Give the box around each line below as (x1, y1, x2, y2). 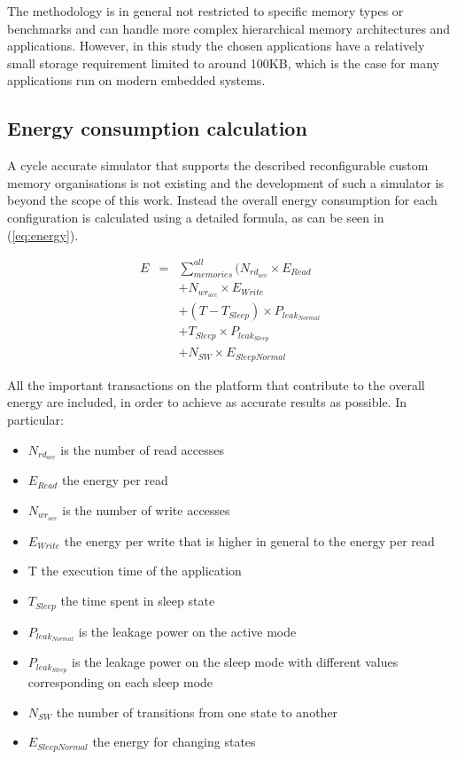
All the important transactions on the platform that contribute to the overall (7, 375, 425, 394)
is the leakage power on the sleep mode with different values (72, 653, 399, 671)
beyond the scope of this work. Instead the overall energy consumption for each (7, 191, 438, 209)
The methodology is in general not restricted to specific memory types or (7, 2, 404, 20)
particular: (7, 410, 64, 428)
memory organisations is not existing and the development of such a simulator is (7, 173, 444, 192)
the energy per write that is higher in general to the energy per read (64, 531, 435, 550)
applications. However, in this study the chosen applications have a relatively (7, 36, 425, 55)
